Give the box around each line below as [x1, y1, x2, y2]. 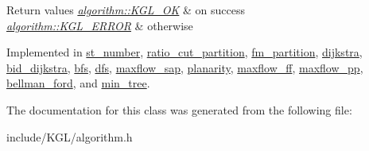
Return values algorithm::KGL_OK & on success [6, 2, 245, 17]
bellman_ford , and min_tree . [6, 75, 150, 91]
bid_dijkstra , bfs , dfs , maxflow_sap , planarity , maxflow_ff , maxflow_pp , [6, 59, 363, 75]
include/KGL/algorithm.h [6, 128, 133, 145]
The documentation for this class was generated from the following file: [6, 101, 352, 118]
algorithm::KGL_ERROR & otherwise [6, 17, 193, 33]
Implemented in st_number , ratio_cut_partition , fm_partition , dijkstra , [6, 44, 363, 60]
